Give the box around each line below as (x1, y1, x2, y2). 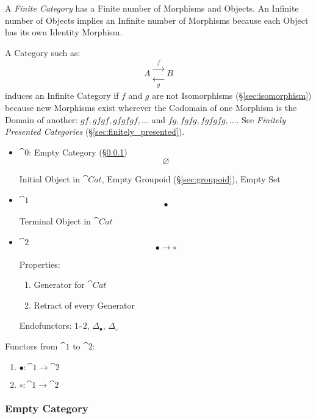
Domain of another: (5, 113, 78, 126)
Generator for (34, 278, 85, 291)
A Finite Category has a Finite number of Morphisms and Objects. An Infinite (5, 2, 299, 14)
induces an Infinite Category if (5, 89, 119, 102)
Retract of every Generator (34, 298, 135, 311)
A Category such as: (5, 46, 81, 59)
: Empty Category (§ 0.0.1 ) (29, 145, 127, 158)
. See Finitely (236, 113, 285, 126)
